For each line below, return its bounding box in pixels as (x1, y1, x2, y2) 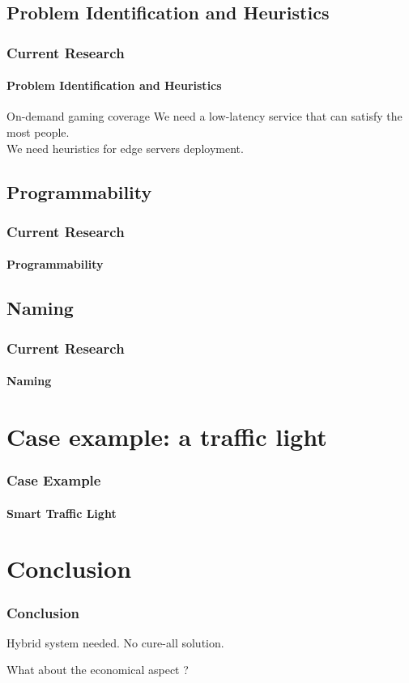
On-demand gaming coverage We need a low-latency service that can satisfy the (6, 108, 403, 125)
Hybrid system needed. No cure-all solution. (6, 634, 224, 651)
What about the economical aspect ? (6, 661, 189, 678)
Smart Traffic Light (6, 504, 117, 521)
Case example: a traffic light (6, 420, 327, 453)
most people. (6, 124, 70, 141)
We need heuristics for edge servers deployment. (6, 139, 244, 156)
